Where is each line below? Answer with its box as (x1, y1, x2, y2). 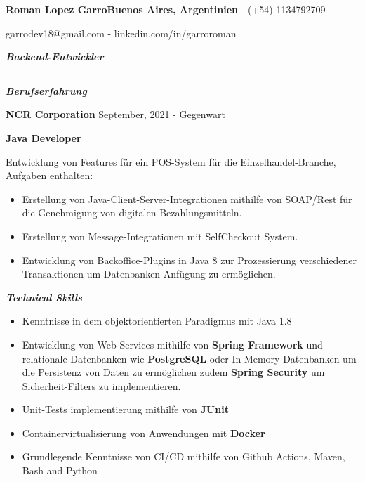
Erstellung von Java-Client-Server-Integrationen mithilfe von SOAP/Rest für (22, 191, 352, 206)
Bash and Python (22, 463, 98, 478)
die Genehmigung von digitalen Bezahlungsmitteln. (22, 205, 242, 220)
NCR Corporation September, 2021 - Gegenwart (6, 107, 225, 122)
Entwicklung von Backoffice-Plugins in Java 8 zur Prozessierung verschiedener (22, 252, 357, 267)
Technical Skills (6, 289, 83, 304)
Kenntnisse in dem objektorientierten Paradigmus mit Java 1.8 (22, 313, 292, 328)
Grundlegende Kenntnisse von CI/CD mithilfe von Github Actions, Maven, (22, 449, 345, 464)
